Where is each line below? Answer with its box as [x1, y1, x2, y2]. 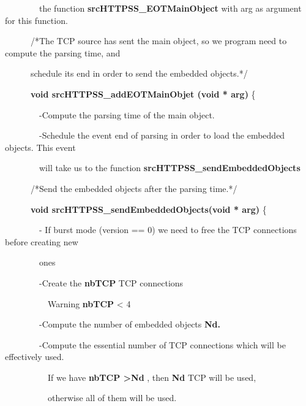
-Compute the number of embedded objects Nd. [39, 318, 221, 331]
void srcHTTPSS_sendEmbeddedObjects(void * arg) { [31, 202, 267, 215]
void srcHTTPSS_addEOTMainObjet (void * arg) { [31, 87, 256, 100]
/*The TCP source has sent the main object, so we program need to [30, 34, 287, 47]
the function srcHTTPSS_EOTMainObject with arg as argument [39, 2, 302, 14]
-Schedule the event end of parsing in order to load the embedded [39, 129, 285, 142]
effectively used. [5, 350, 64, 363]
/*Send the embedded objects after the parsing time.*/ [30, 182, 237, 194]
